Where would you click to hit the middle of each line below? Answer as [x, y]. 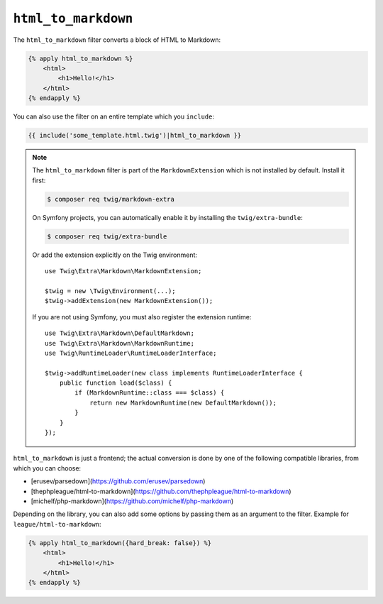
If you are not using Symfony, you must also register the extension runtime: [142, 317]
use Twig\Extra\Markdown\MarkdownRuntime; [120, 343]
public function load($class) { [116, 383]
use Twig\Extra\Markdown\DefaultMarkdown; [120, 333]
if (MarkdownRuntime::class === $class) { [150, 393]
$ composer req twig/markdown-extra [111, 199]
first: [39, 180]
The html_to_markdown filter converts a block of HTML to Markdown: [117, 40]
